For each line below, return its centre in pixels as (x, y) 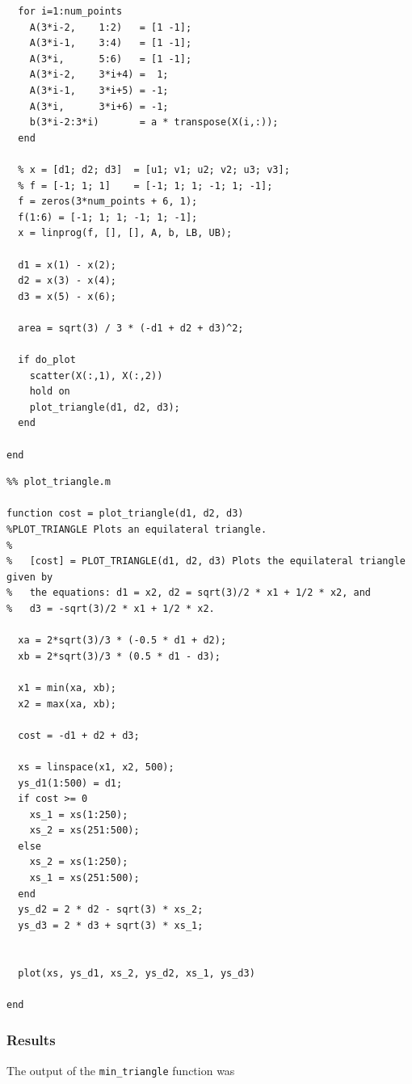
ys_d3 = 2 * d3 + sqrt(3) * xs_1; (111, 925)
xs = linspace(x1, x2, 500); (96, 767)
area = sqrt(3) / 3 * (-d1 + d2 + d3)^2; (131, 328)
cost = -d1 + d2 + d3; (79, 735)
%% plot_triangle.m (59, 482)
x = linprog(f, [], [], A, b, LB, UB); (125, 233)
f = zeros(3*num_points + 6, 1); (108, 202)
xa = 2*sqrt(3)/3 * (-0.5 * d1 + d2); (122, 641)
